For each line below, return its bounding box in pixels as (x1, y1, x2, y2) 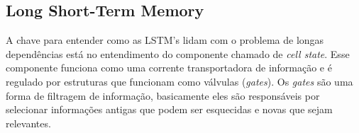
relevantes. (6, 115, 51, 130)
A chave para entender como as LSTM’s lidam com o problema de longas (6, 33, 324, 47)
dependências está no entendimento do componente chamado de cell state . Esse (6, 46, 350, 61)
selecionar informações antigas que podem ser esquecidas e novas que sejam (6, 102, 333, 117)
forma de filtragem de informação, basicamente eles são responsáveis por (6, 88, 320, 103)
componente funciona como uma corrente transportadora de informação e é (6, 60, 332, 75)
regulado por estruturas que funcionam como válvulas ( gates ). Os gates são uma (6, 74, 353, 88)
